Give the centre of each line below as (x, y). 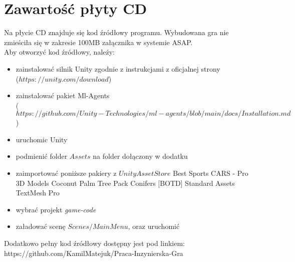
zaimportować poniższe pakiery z (66, 173)
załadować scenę (41, 226)
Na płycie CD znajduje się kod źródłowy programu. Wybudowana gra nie (116, 32)
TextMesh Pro (38, 193)
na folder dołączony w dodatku (140, 156)
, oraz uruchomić (154, 226)
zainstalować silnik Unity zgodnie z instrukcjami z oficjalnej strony (118, 68)
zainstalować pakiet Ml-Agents (63, 95)
